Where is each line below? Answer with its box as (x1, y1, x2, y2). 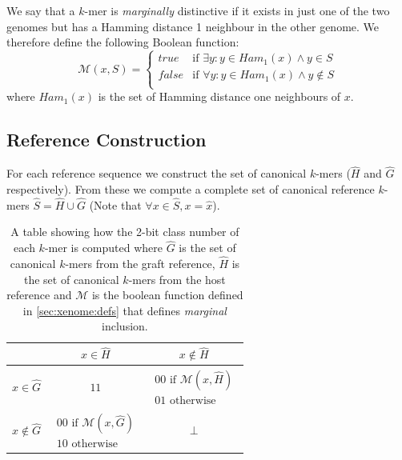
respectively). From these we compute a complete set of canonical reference (6, 180, 375, 197)
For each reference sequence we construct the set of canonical (6, 165, 307, 182)
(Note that (89, 196, 142, 213)
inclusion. (102, 318, 148, 334)
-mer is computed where (44, 239, 163, 256)
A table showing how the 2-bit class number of (10, 223, 239, 240)
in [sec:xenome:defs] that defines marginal (22, 302, 227, 318)
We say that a (6, 2, 75, 18)
